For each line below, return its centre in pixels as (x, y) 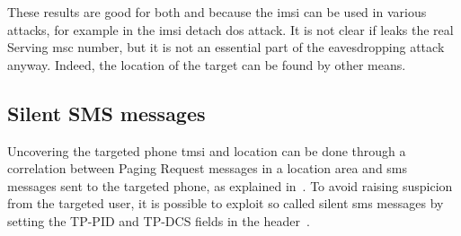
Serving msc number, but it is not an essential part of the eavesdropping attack (226, 47)
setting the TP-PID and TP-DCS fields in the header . (159, 220)
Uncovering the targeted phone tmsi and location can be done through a (207, 150)
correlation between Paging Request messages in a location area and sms (208, 168)
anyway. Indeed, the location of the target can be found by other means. (207, 64)
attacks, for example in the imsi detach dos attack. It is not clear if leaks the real (230, 29)
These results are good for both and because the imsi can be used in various (217, 12)
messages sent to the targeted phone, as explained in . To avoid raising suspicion (230, 185)
